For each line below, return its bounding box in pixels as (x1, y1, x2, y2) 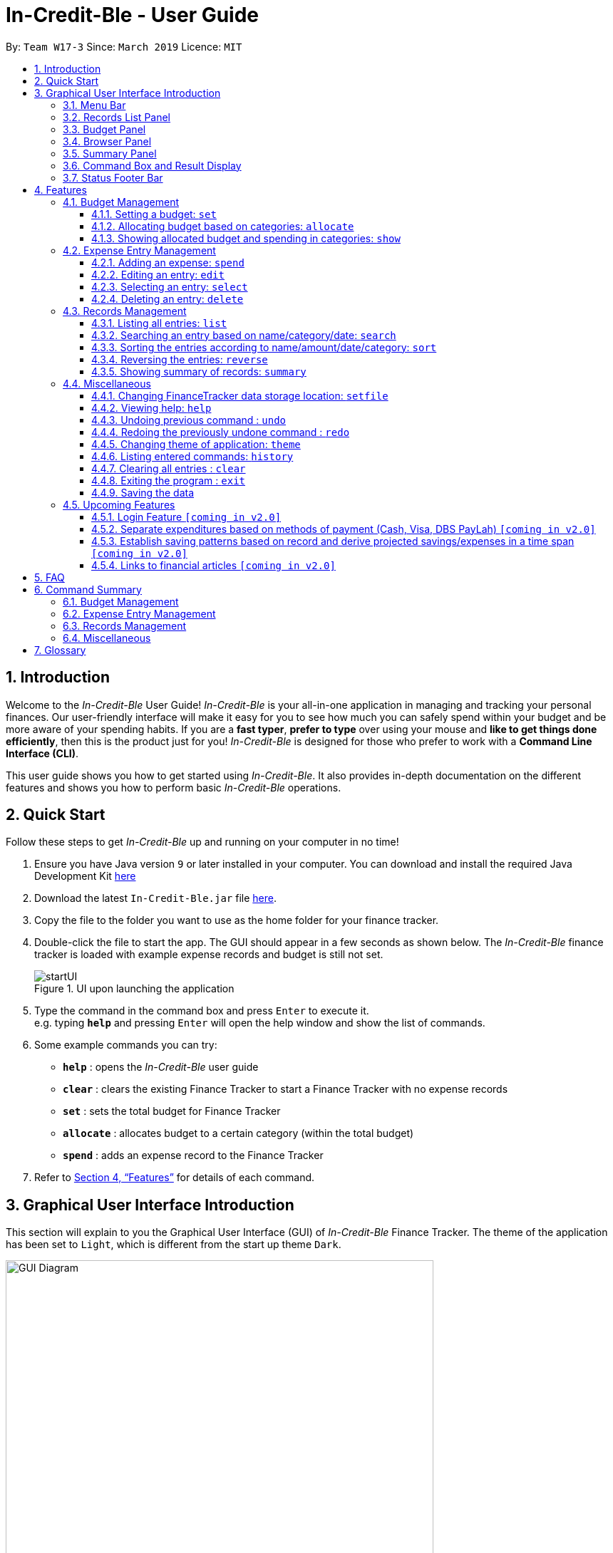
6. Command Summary (34, 583, 142, 596)
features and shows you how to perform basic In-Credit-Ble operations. (6, 781, 341, 794)
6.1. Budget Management (63, 595, 179, 608)
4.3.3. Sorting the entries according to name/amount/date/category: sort (91, 341, 437, 353)
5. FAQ (34, 571, 65, 583)
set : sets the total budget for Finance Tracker (63, 1105, 281, 1118)
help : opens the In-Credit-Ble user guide (63, 1061, 259, 1074)
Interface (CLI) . (6, 747, 79, 759)
